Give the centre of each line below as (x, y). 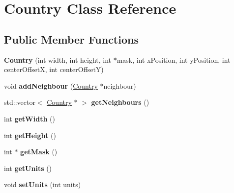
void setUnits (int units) (43, 184)
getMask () (39, 152)
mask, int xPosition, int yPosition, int (174, 60)
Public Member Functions (71, 39)
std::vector (20, 102)
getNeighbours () (120, 102)
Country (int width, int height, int (58, 60)
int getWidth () (29, 118)
